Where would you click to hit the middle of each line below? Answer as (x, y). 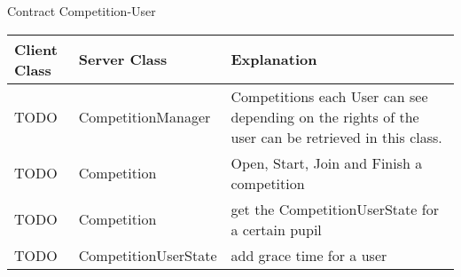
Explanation (274, 59)
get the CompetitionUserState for (335, 209)
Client (36, 49)
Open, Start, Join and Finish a (327, 162)
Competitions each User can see (329, 96)
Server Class (123, 59)
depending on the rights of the (325, 116)
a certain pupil (276, 229)
